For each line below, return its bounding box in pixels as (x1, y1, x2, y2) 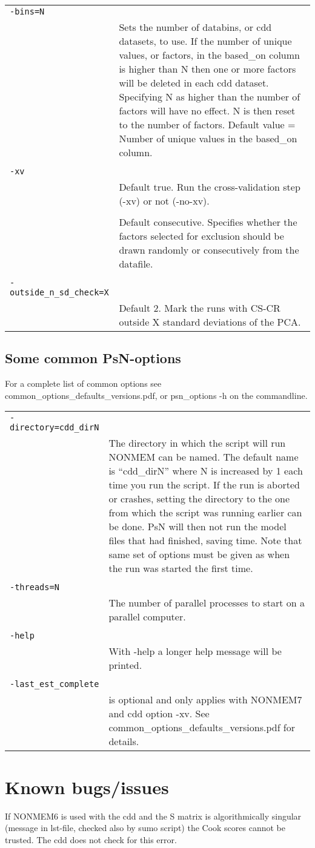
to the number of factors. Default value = (119, 117, 296, 131)
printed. (108, 658, 142, 672)
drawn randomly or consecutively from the (119, 243, 299, 257)
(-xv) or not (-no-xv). (119, 194, 210, 208)
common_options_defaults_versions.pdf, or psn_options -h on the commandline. (5, 389, 308, 401)
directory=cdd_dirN (10, 422, 99, 433)
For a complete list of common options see (5, 377, 162, 390)
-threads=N (10, 582, 59, 593)
